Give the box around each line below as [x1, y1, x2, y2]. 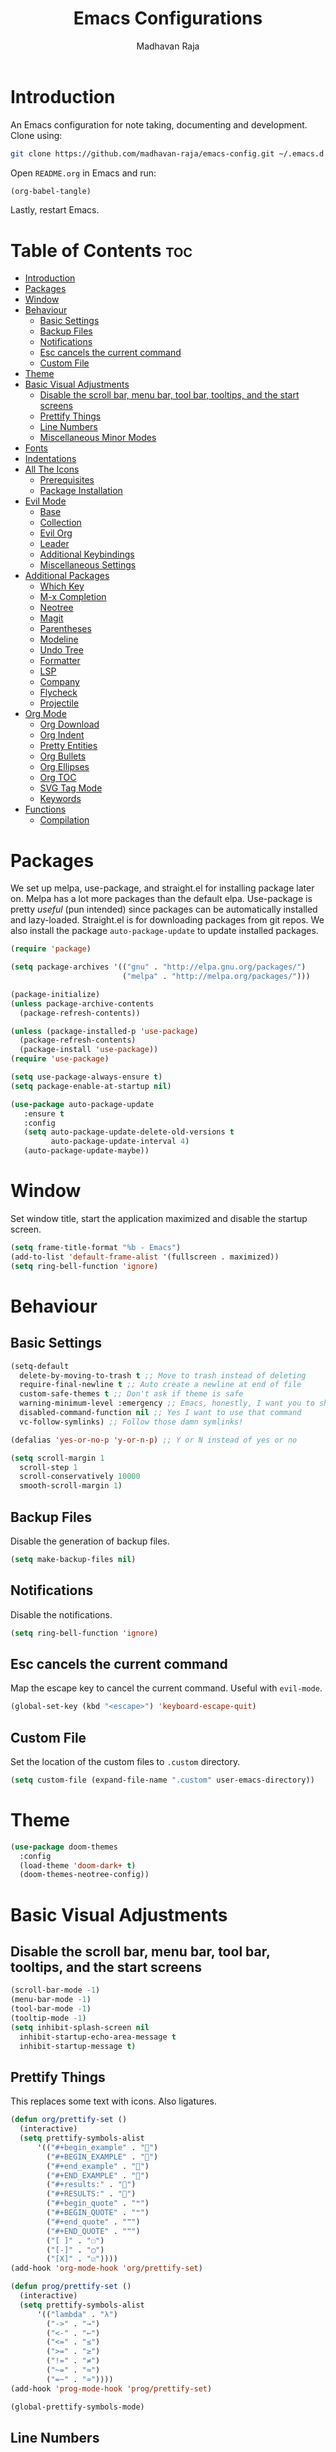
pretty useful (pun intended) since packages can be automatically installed [10, 903, 318, 916]
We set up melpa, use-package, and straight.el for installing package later [10, 882, 315, 894]
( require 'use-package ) [10, 1054, 110, 1064]
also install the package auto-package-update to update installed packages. [10, 925, 319, 937]
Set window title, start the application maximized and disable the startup [10, 1213, 308, 1224]
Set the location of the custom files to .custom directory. [10, 1756, 241, 1767]
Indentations [24, 453, 77, 465]
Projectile [39, 697, 80, 709]
